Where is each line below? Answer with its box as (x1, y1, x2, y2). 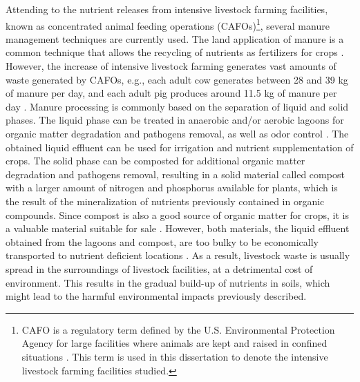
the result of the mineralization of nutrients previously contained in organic (6, 193, 325, 208)
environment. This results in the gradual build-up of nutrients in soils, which (6, 275, 330, 289)
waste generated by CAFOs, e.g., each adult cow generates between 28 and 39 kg (6, 72, 348, 86)
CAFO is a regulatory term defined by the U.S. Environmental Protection (21, 322, 335, 336)
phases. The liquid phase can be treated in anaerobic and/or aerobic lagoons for (6, 113, 344, 127)
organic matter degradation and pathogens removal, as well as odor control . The (6, 126, 349, 140)
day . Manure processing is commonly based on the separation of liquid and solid (6, 99, 349, 113)
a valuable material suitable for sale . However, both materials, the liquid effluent (6, 221, 350, 236)
